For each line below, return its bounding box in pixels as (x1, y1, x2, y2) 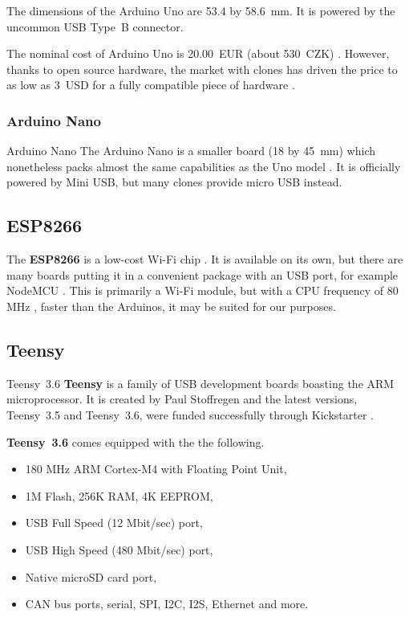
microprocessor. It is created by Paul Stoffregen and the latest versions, (6, 390, 358, 407)
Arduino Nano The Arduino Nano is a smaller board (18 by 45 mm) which (6, 142, 376, 159)
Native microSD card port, (25, 568, 157, 585)
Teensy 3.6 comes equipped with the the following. (6, 433, 265, 450)
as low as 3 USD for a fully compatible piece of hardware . (6, 76, 295, 93)
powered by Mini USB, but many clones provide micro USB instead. (6, 174, 342, 190)
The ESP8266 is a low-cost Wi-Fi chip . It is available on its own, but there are (6, 251, 403, 268)
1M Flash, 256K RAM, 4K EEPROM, (25, 487, 213, 504)
